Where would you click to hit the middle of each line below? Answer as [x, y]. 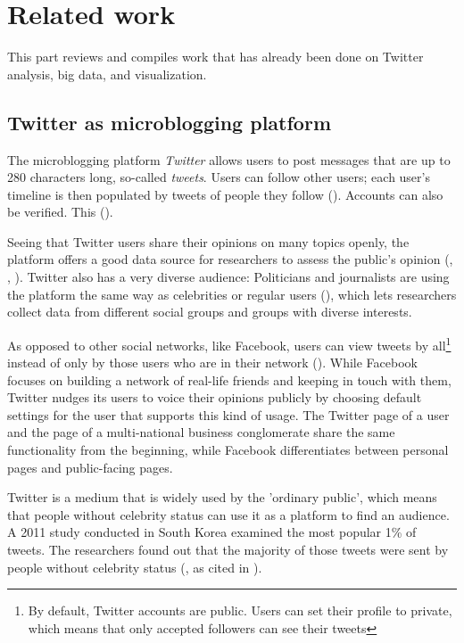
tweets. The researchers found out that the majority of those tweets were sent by [228, 550]
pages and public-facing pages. [90, 467]
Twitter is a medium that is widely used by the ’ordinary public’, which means [222, 497]
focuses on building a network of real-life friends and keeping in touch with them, [229, 379]
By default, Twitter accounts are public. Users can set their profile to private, [240, 610]
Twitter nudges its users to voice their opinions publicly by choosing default [215, 397]
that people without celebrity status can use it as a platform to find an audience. [228, 514]
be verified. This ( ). [60, 212]
